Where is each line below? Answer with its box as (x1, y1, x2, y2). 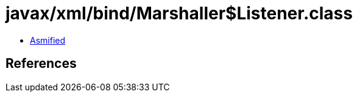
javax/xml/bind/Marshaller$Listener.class (5, 3, 353, 24)
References (5, 56, 77, 72)
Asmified (30, 35, 66, 45)
